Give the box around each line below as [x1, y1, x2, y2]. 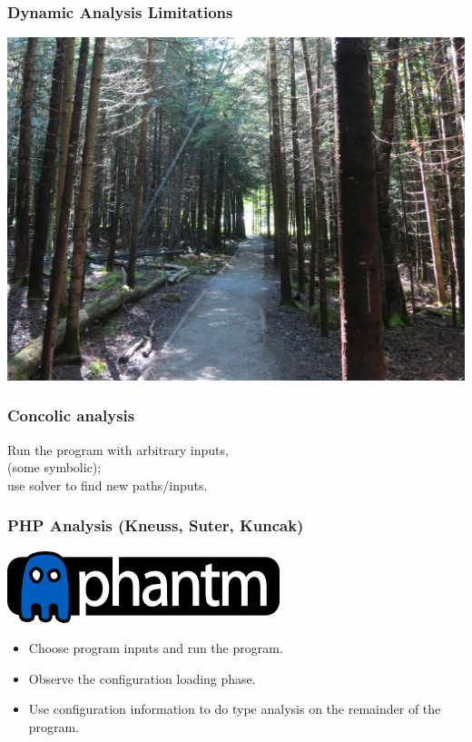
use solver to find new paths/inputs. [7, 475, 208, 494]
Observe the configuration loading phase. [28, 668, 256, 688]
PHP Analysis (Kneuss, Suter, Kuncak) [7, 514, 304, 537]
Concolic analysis [7, 404, 135, 427]
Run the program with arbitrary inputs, [7, 440, 229, 459]
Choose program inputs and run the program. [28, 638, 283, 658]
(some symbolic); [7, 458, 102, 477]
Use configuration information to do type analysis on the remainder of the [28, 699, 441, 718]
